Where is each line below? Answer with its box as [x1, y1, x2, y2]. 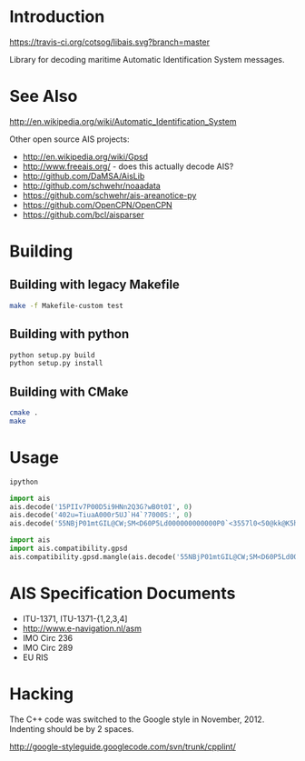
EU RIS [22, 652, 49, 663]
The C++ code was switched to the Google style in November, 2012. [9, 714, 265, 725]
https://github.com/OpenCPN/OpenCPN [22, 199, 172, 210]
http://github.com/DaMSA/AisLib [22, 170, 145, 181]
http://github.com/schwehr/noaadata [22, 180, 161, 191]
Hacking [9, 684, 74, 704]
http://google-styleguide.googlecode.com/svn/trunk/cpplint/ [9, 741, 236, 752]
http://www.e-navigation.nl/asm [22, 623, 143, 634]
